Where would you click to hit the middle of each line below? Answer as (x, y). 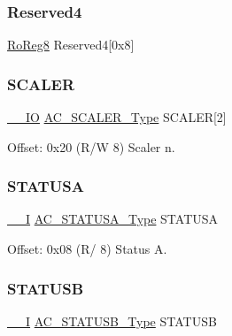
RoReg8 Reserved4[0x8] (71, 45)
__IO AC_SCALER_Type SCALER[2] (117, 117)
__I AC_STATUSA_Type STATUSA (113, 219)
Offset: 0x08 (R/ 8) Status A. (87, 249)
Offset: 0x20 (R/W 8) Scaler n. (91, 146)
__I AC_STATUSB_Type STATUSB (112, 321)
